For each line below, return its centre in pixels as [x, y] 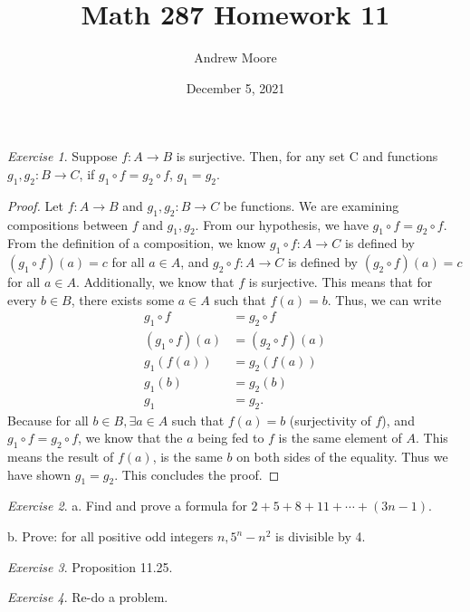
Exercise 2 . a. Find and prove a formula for [127, 506]
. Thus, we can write [384, 299]
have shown [39, 474]
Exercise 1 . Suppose [62, 156]
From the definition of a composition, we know [137, 243]
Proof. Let [35, 205]
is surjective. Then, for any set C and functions [307, 156]
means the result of [61, 457]
